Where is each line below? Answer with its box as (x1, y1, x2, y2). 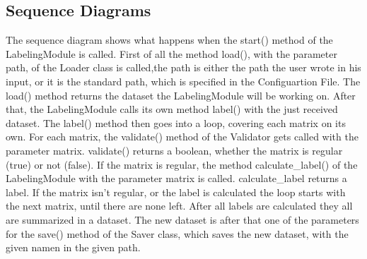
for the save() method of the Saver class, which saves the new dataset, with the (6, 226, 349, 241)
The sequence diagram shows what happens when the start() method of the (6, 32, 333, 47)
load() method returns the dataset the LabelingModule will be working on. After (6, 88, 356, 102)
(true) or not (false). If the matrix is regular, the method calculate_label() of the (6, 157, 358, 171)
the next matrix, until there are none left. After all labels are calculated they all (6, 198, 353, 213)
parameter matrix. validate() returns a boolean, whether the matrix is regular (6, 143, 343, 157)
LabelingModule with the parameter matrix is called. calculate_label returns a (6, 171, 347, 186)
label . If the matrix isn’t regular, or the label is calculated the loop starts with (6, 184, 346, 199)
